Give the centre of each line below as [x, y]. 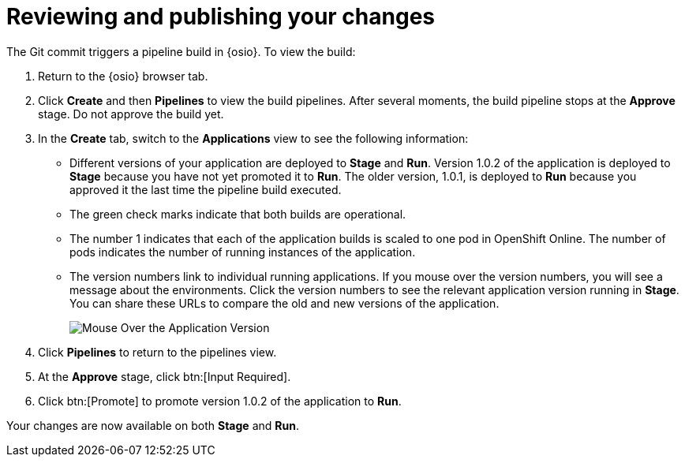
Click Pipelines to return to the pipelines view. [157, 352]
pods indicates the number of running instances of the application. [243, 252]
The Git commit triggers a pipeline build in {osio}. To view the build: [181, 51]
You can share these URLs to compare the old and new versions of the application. [284, 303]
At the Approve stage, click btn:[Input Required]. [165, 376]
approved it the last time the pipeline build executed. [206, 189]
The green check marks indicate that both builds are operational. [238, 214]
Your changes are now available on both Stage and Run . [153, 425]
